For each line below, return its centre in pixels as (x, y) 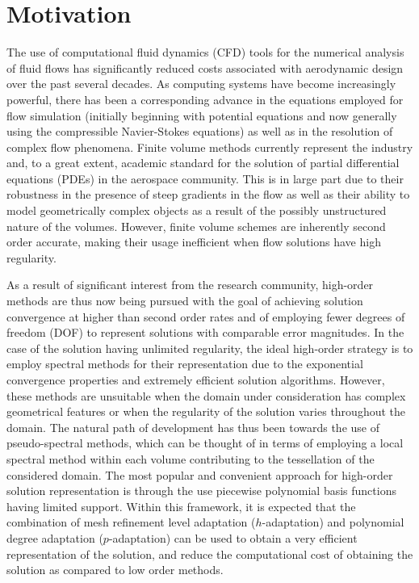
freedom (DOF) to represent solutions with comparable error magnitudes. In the (205, 332)
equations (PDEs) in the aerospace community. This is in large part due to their (205, 178)
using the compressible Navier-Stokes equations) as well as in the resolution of (200, 131)
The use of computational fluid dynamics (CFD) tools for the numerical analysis (205, 52)
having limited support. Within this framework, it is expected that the (181, 506)
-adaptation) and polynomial (333, 522)
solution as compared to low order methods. (115, 570)
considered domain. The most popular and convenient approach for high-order (200, 474)
